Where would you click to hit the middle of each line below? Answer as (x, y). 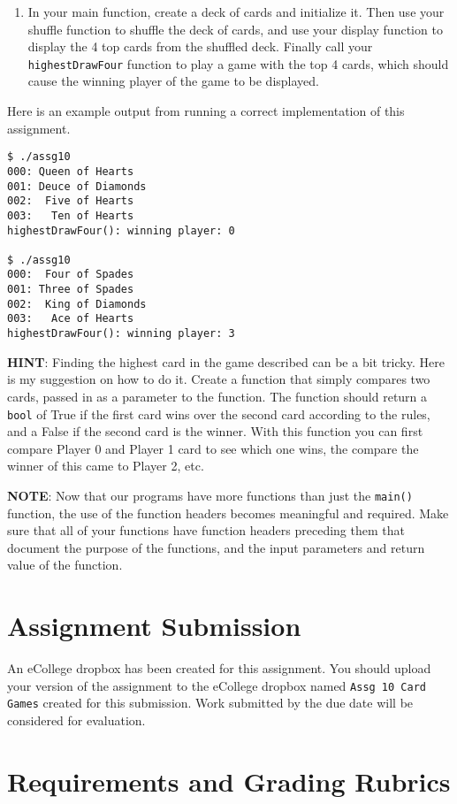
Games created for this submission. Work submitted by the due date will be (210, 703)
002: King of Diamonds (77, 304)
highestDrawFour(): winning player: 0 (121, 230)
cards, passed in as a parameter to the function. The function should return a (217, 396)
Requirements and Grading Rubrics (229, 781)
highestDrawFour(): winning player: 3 (121, 334)
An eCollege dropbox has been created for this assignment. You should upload (219, 668)
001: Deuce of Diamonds (77, 186)
